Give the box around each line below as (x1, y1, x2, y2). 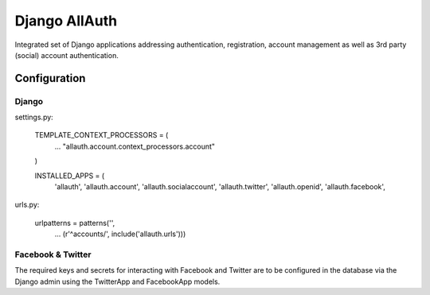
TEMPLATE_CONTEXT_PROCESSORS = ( (34, 130, 169, 140)
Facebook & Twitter (14, 249, 92, 260)
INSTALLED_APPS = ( (34, 171, 105, 180)
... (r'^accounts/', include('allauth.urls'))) (54, 229, 186, 239)
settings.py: (14, 112, 53, 122)
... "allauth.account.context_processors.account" (54, 142, 215, 151)
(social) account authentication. (14, 50, 119, 60)
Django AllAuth (14, 12, 118, 29)
